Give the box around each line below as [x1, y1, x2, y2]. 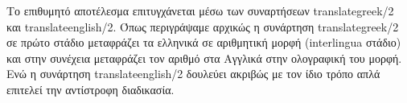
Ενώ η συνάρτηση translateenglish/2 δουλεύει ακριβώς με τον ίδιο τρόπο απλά [6, 65, 380, 82]
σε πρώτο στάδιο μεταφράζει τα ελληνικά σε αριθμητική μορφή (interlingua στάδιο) [6, 34, 401, 51]
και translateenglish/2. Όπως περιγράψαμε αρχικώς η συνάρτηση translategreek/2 [6, 18, 399, 35]
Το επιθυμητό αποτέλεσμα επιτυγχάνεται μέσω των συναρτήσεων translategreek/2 [6, 2, 394, 19]
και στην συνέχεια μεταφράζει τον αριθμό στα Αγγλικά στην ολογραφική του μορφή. [6, 49, 402, 66]
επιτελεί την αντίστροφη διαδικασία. [6, 80, 175, 97]
